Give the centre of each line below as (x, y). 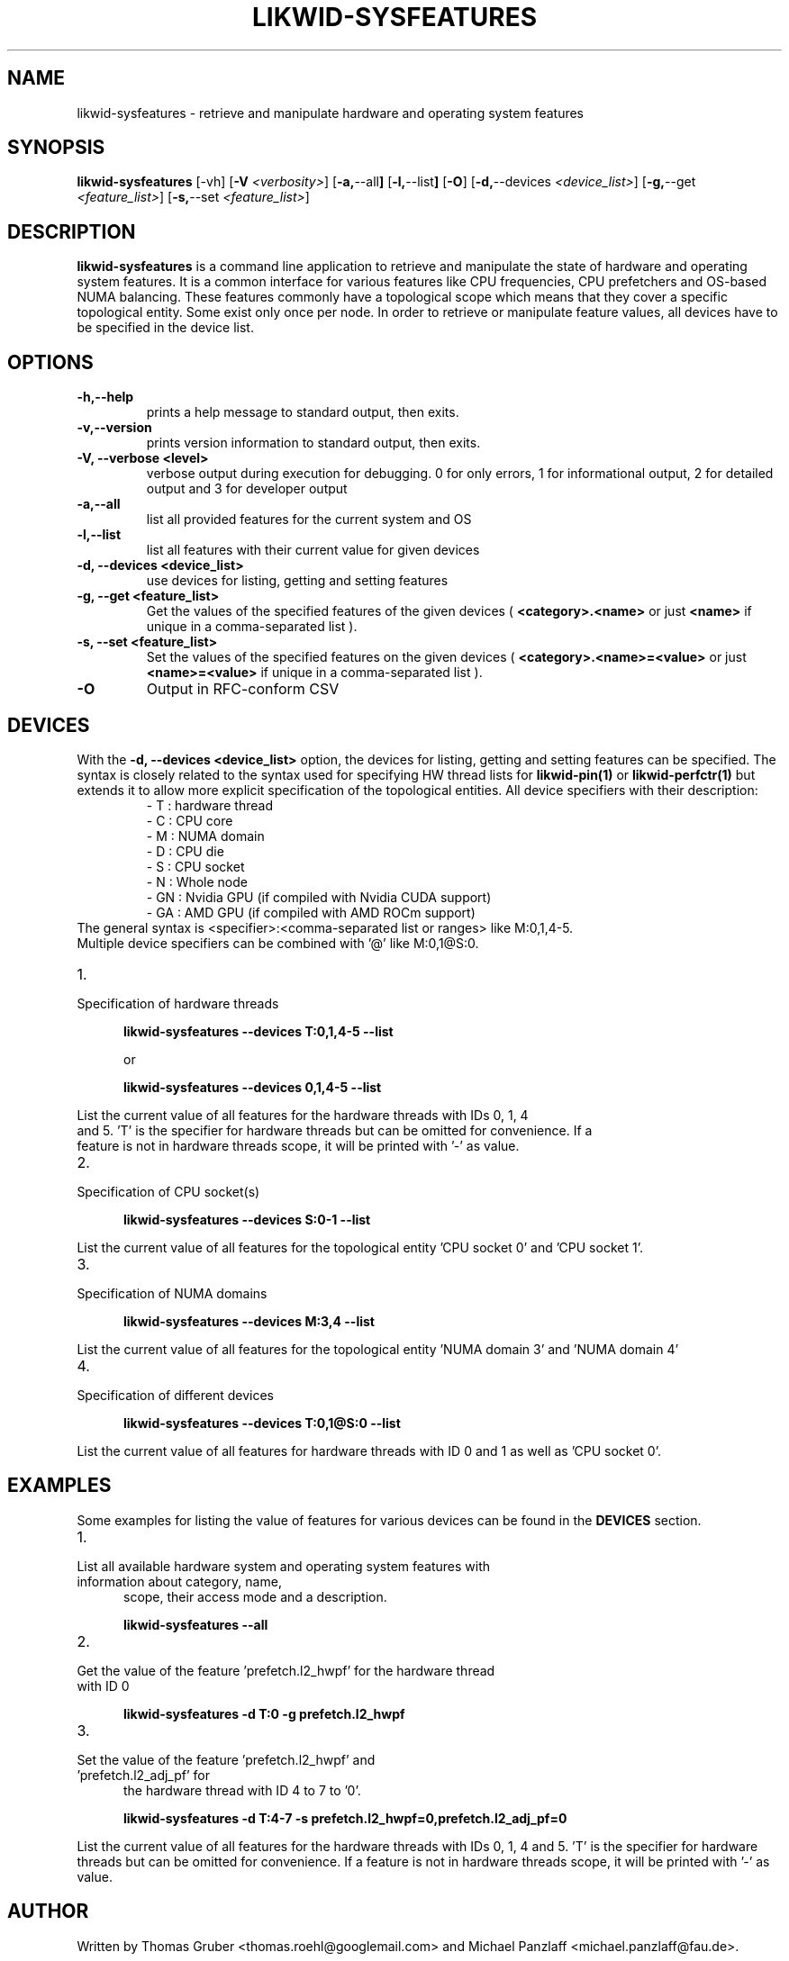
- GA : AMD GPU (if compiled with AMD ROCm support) (311, 912)
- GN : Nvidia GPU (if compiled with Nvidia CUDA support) (319, 897)
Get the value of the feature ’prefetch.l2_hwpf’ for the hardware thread (286, 1670)
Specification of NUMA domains (172, 1293)
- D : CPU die (185, 851)
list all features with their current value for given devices (313, 550)
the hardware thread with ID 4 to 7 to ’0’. (242, 1790)
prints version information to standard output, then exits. (313, 443)
